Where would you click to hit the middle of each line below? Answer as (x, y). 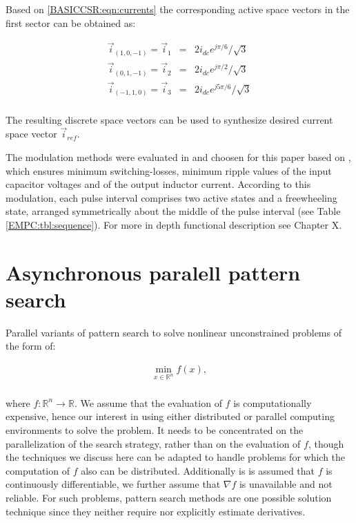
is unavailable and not (286, 484)
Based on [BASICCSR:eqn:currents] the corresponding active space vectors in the (178, 9)
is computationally (273, 402)
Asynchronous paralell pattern (153, 272)
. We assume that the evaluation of (148, 402)
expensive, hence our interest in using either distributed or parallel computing (170, 416)
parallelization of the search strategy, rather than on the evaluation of (153, 443)
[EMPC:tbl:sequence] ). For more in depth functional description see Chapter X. (174, 224)
